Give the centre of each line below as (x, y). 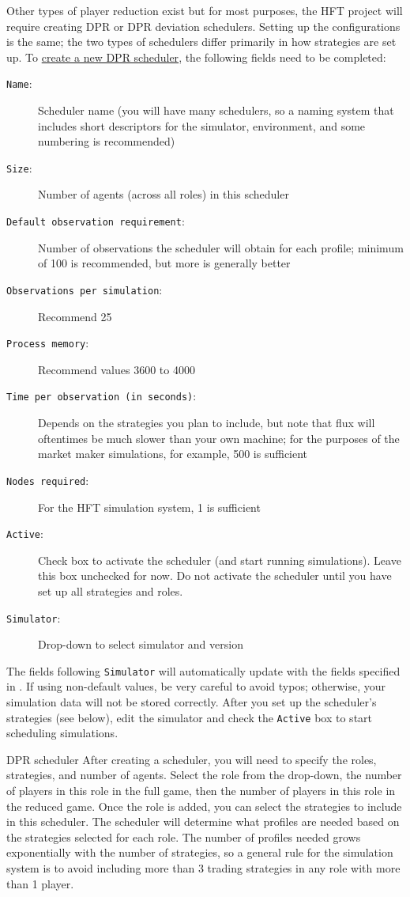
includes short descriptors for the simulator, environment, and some (202, 125)
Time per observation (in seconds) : (102, 396)
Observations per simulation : (85, 289)
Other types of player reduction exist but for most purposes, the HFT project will (205, 10)
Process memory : (48, 343)
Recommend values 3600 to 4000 (117, 369)
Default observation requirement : (96, 221)
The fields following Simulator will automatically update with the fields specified (203, 670)
